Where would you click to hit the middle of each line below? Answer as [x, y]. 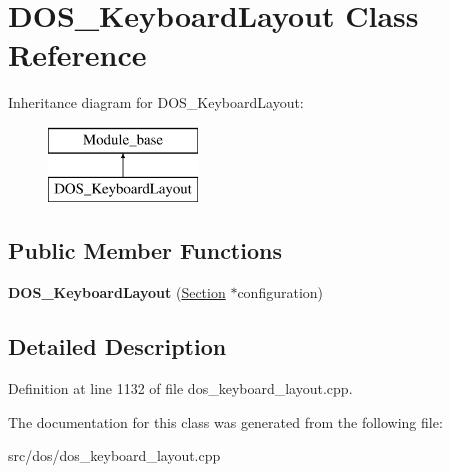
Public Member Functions [145, 250]
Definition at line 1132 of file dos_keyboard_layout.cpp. [180, 388]
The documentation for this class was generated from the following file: [225, 421]
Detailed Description [117, 346]
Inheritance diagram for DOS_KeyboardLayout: [156, 102]
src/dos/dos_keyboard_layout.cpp [114, 455]
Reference [77, 54]
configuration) [280, 292]
